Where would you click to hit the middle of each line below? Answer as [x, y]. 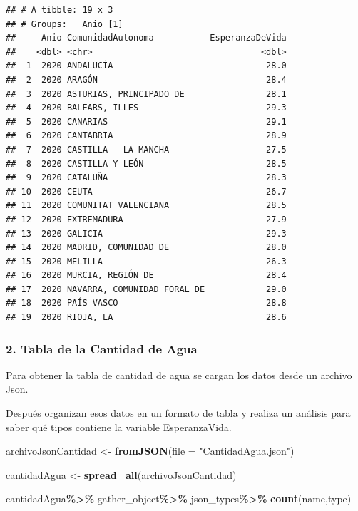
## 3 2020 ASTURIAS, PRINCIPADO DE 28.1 [146, 94]
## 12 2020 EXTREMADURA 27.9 [146, 219]
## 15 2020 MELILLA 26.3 [146, 261]
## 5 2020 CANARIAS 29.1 [146, 122]
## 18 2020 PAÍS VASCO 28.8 [146, 303]
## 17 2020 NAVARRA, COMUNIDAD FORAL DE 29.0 [146, 289]
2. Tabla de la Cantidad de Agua [102, 348]
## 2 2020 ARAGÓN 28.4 [146, 79]
